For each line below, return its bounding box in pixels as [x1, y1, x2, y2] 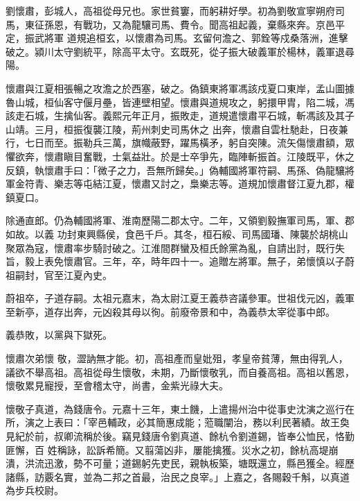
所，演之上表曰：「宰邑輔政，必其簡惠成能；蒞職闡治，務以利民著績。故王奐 [6, 415, 350, 430]
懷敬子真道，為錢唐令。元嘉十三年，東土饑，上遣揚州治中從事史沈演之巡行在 [6, 401, 354, 416]
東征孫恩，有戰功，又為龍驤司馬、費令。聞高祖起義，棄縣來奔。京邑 [24, 17, 335, 31]
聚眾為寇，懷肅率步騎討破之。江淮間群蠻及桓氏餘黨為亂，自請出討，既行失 [6, 240, 345, 255]
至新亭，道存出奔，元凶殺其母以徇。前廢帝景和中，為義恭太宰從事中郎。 [6, 304, 335, 319]
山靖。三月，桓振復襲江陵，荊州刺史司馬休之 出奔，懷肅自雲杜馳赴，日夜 [6, 121, 339, 136]
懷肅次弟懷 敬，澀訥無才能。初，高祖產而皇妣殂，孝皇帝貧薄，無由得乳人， [6, 351, 348, 366]
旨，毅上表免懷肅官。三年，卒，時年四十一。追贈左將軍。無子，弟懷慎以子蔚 [6, 254, 354, 269]
